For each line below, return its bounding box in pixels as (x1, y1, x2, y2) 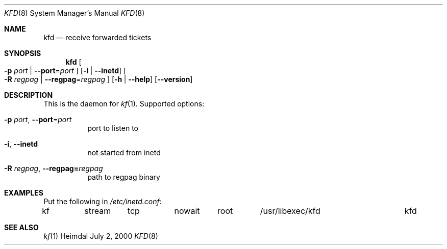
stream (84, 206, 111, 216)
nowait (174, 206, 200, 216)
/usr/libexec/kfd (260, 206, 320, 216)
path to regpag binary (87, 173, 160, 181)
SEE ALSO (4, 223, 39, 232)
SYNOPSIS (4, 49, 41, 58)
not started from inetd (87, 148, 161, 157)
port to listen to (87, 124, 138, 132)
